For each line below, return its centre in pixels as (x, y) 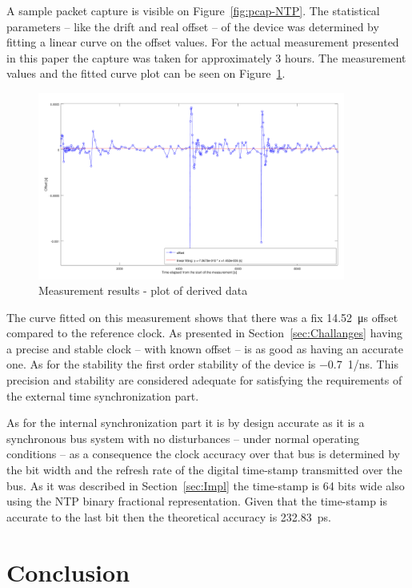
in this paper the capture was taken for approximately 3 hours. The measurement (206, 57)
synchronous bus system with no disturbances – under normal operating (183, 438)
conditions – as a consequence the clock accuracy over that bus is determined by (203, 454)
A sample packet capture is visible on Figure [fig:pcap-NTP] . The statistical (193, 10)
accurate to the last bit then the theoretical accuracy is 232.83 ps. (169, 516)
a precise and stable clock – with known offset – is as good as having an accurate (205, 348)
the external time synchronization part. (103, 395)
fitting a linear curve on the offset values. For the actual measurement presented (203, 42)
